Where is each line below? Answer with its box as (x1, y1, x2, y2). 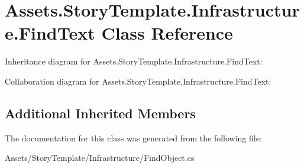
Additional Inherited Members (5, 104, 196, 122)
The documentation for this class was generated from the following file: (5, 131, 262, 144)
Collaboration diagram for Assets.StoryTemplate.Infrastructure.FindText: (5, 75, 271, 87)
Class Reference (101, 21, 233, 45)
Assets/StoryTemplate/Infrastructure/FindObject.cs (5, 151, 195, 164)
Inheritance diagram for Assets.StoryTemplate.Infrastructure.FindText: (5, 55, 263, 67)
